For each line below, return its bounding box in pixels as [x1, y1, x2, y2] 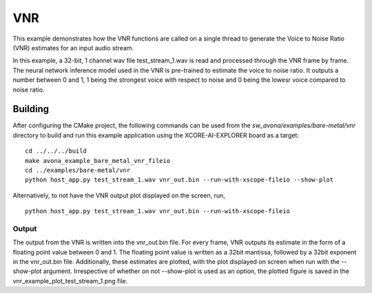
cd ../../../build [25, 147, 87, 155]
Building [12, 103, 50, 115]
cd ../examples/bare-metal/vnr [25, 166, 131, 174]
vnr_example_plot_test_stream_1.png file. [12, 276, 128, 285]
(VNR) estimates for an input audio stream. [12, 43, 134, 52]
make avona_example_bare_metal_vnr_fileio [25, 157, 171, 164]
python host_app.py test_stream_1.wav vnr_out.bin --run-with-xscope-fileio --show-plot [25, 176, 334, 184]
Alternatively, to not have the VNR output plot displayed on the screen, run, [12, 191, 225, 199]
